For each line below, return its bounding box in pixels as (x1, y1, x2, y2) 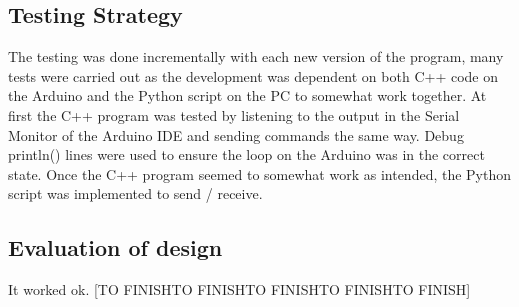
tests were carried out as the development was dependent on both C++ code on (8, 65, 498, 86)
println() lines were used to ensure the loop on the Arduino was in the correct (8, 144, 485, 165)
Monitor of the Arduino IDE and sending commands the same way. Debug (8, 124, 464, 145)
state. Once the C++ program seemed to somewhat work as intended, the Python (8, 163, 512, 184)
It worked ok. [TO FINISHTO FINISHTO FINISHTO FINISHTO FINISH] (8, 279, 471, 300)
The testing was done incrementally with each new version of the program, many (8, 46, 504, 67)
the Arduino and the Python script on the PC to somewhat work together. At (8, 85, 487, 106)
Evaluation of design (8, 232, 223, 263)
